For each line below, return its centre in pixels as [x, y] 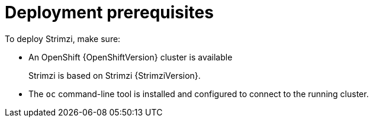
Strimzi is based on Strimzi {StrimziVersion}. [115, 75]
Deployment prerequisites [109, 12]
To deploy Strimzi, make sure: [63, 38]
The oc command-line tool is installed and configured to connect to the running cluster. [199, 94]
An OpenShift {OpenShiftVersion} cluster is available [131, 57]
